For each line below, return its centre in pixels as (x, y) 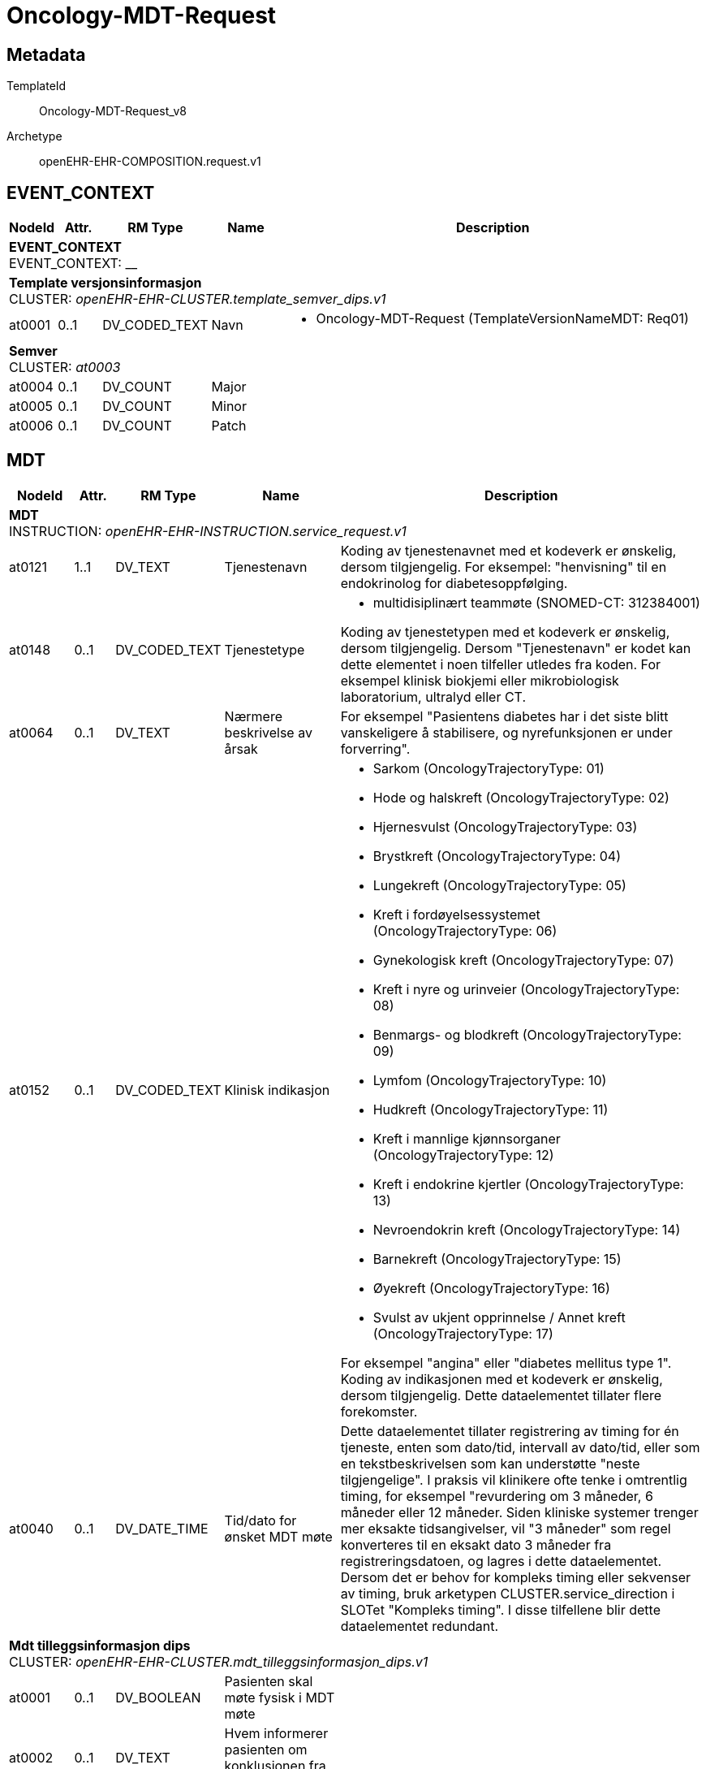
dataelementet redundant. (420, 1626)
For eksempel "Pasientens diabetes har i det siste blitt (504, 716)
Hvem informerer (276, 1733)
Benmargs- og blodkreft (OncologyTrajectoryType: (527, 1034)
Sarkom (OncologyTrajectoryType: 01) (489, 768)
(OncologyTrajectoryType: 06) (465, 930)
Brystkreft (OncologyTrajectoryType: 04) (497, 856)
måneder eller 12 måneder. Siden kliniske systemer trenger (519, 1512)
